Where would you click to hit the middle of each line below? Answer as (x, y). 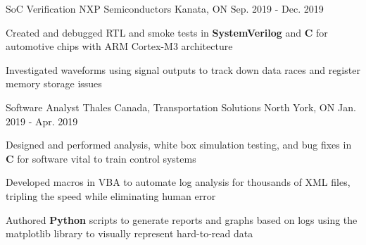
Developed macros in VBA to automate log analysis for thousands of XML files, (178, 182)
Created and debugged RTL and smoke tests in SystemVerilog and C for (167, 32)
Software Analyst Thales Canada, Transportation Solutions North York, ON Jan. (181, 107)
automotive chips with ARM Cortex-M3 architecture (119, 46)
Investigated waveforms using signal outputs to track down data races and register (183, 69)
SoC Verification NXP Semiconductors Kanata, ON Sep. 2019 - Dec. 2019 (165, 8)
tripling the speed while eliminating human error (111, 195)
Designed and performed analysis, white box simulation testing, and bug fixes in (179, 145)
